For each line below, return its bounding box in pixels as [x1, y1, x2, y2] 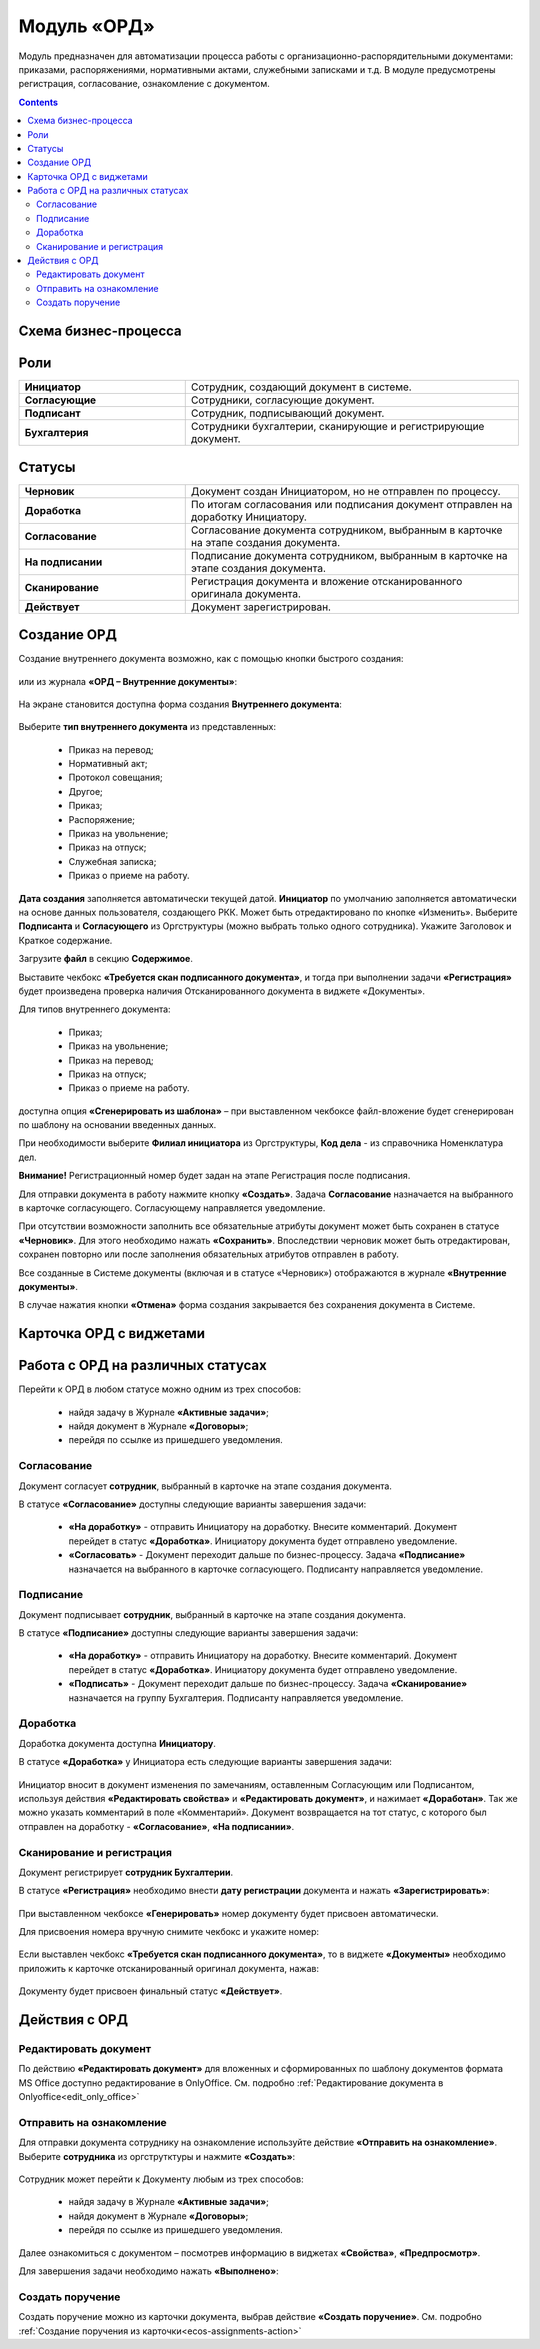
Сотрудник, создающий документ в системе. [190, 380, 412, 394]
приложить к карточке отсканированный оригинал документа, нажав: [18, 1962, 320, 1974]
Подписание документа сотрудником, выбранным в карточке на [190, 548, 509, 562]
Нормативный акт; [68, 758, 148, 770]
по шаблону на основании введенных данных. [18, 1119, 217, 1131]
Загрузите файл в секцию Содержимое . [18, 953, 194, 965]
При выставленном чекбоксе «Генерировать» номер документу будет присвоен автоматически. [18, 1907, 439, 1919]
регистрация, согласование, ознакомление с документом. [18, 78, 270, 90]
